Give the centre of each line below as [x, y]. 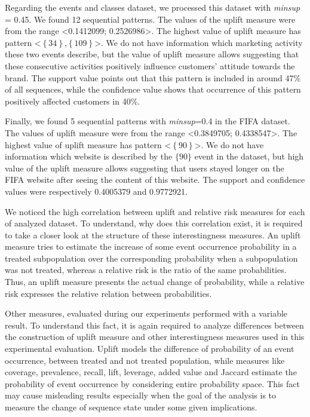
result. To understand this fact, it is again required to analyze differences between [154, 325]
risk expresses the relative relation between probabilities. [108, 293]
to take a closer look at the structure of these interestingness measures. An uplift [153, 234]
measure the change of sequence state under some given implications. [131, 407]
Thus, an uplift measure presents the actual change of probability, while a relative [155, 282]
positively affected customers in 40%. [73, 101]
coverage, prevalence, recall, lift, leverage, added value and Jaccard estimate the [151, 372]
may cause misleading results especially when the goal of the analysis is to [141, 395]
